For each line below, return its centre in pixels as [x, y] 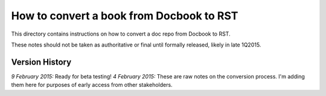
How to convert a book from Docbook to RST [125, 16]
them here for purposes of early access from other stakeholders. [92, 85]
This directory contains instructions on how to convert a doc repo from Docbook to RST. [121, 34]
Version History [41, 62]
